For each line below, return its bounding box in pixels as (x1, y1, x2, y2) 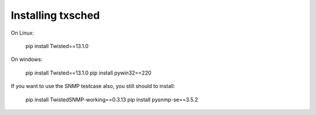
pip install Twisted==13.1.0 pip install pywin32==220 (25, 69, 152, 76)
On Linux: (11, 29, 35, 36)
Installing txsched (11, 9, 100, 22)
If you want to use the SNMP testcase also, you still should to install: (11, 83, 176, 90)
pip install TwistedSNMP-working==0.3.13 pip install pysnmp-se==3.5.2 (25, 96, 198, 103)
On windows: (11, 56, 43, 63)
